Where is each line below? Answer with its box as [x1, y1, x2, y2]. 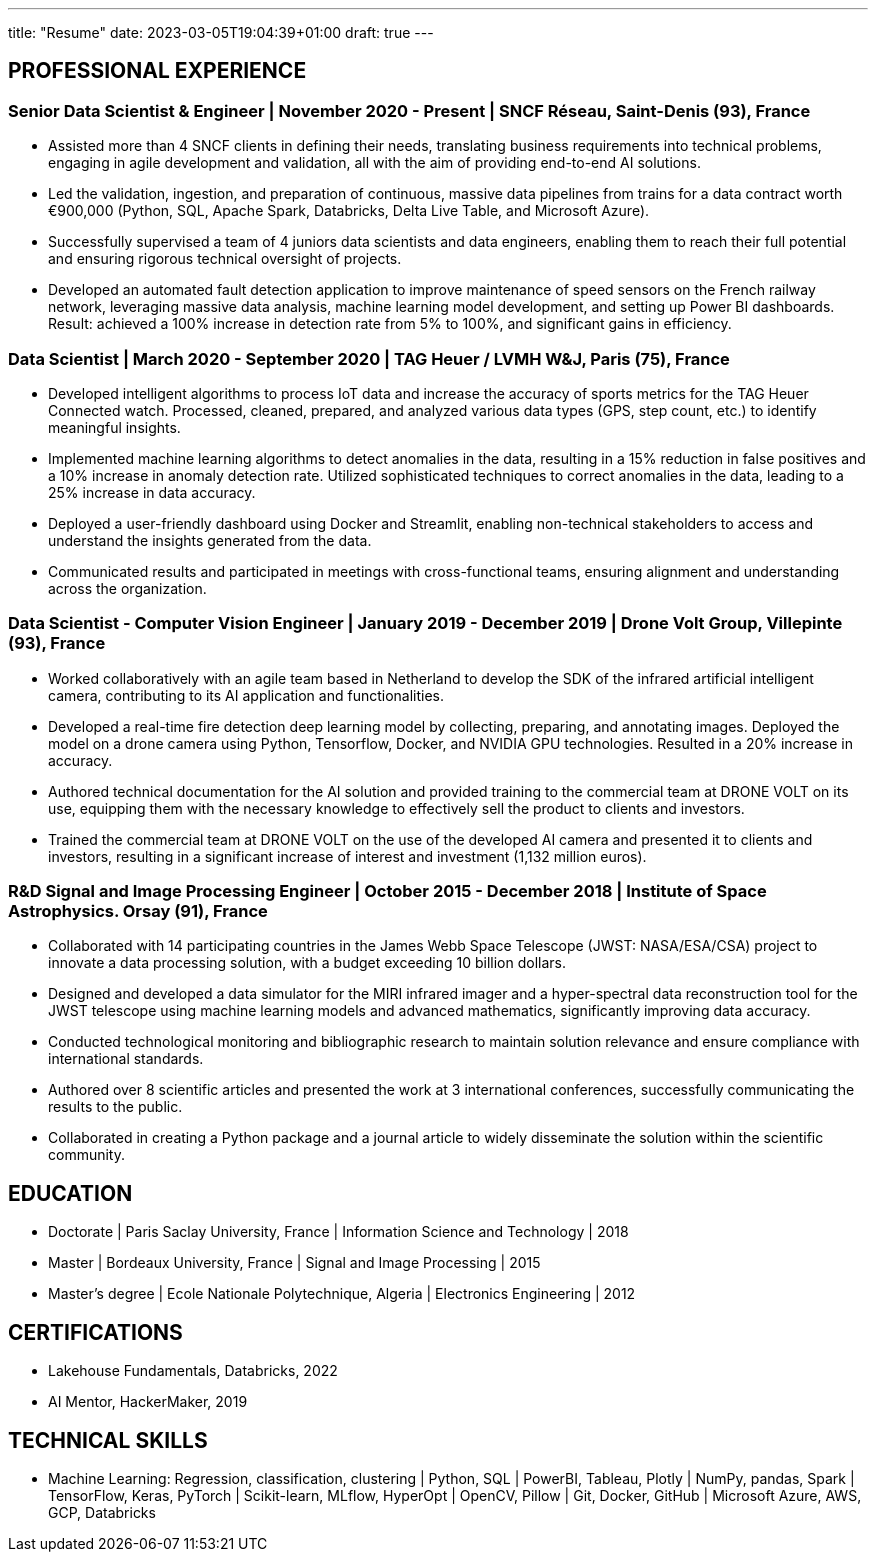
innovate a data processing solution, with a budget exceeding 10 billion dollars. [48, 954, 567, 972]
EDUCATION [8, 1180, 133, 1206]
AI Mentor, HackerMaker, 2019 [48, 1393, 248, 1411]
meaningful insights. [48, 418, 181, 436]
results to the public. [48, 1098, 183, 1116]
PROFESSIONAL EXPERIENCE [8, 58, 307, 84]
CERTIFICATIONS [8, 1319, 183, 1345]
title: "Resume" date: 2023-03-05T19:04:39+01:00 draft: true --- [8, 24, 434, 41]
